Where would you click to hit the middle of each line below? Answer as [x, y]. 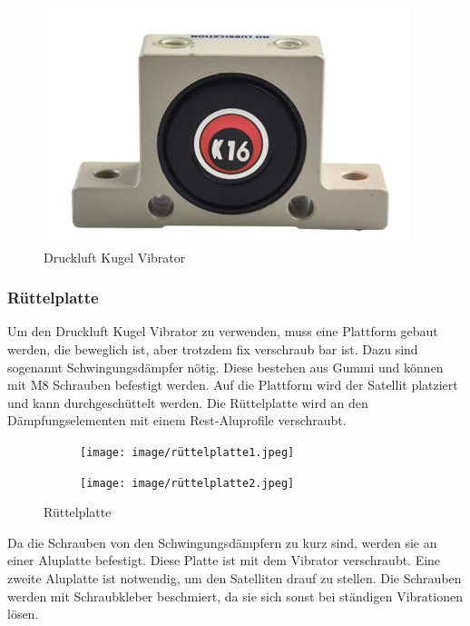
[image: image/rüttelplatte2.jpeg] [187, 483]
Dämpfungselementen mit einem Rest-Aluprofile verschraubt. [177, 420]
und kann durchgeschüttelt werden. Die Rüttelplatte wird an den [188, 402]
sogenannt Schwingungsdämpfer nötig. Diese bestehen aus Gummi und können [225, 367]
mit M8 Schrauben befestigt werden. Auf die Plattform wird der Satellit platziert [233, 385]
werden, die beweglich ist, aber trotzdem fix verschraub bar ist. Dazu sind [213, 349]
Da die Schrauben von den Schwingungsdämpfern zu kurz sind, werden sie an [222, 542]
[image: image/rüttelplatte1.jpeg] [187, 452]
